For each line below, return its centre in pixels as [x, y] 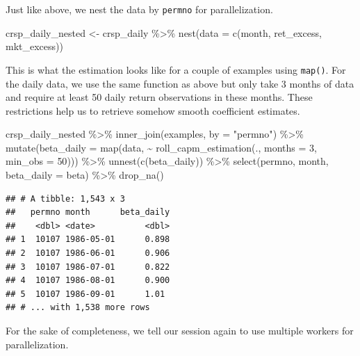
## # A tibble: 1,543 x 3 [65, 199]
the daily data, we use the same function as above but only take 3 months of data [180, 83]
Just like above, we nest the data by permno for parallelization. [139, 9]
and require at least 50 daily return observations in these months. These [159, 97]
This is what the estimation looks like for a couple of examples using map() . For [176, 69]
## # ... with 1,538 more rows [78, 308]
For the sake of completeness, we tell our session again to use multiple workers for [180, 330]
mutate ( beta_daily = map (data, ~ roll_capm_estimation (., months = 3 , [161, 147]
